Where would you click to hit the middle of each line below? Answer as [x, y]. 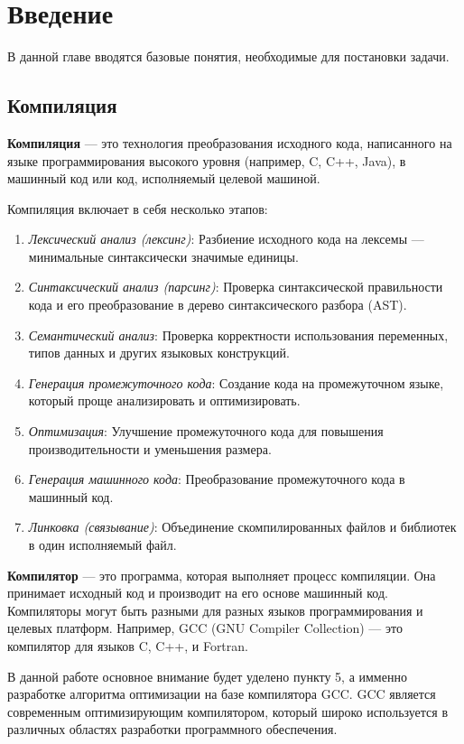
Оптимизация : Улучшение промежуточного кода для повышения [206, 431]
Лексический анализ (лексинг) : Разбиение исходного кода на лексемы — [226, 239]
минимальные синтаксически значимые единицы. [163, 256]
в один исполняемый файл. [102, 545]
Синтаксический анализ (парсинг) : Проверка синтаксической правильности [236, 287]
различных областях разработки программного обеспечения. [172, 729]
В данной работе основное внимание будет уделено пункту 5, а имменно [207, 676]
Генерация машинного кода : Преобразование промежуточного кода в [217, 479]
